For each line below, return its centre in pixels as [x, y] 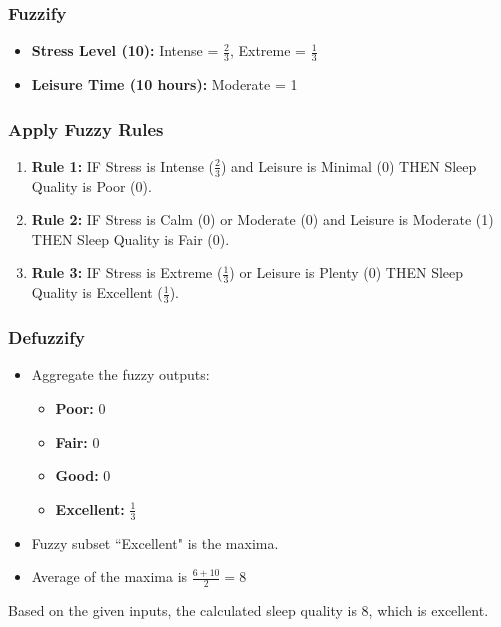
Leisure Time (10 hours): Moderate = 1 [164, 84]
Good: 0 [83, 475]
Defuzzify [46, 337]
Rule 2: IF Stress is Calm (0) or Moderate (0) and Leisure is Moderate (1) [262, 219]
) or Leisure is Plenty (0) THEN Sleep [346, 272]
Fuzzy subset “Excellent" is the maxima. [155, 542]
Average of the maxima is [109, 576]
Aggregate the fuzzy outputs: [120, 374]
